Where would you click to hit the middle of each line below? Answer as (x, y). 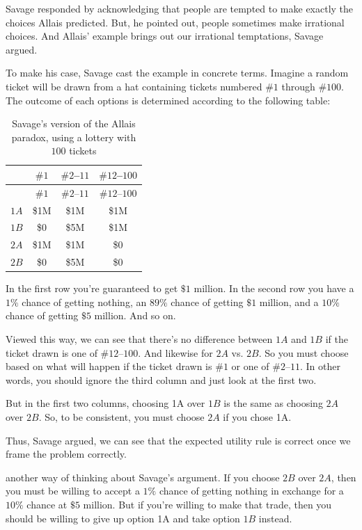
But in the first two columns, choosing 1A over (105, 403)
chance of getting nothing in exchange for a (251, 491)
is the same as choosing (273, 403)
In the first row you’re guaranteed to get (92, 288)
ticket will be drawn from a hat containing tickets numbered (134, 86)
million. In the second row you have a (274, 288)
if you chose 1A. (257, 417)
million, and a (289, 302)
